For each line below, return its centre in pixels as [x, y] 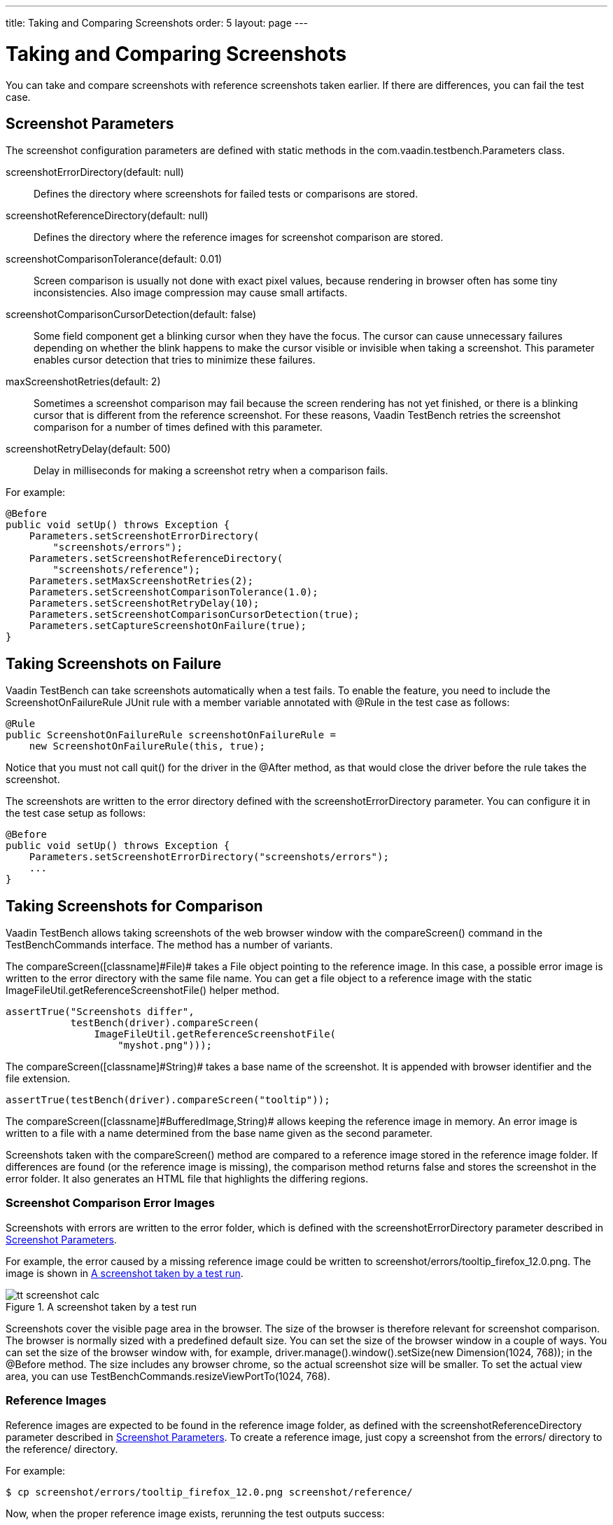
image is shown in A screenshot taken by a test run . [125, 1273]
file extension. [38, 1079]
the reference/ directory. [62, 1449]
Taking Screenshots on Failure [114, 663]
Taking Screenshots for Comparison [134, 906]
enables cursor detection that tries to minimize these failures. [175, 360]
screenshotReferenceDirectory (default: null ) [107, 216]
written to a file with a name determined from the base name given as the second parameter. [219, 1133]
